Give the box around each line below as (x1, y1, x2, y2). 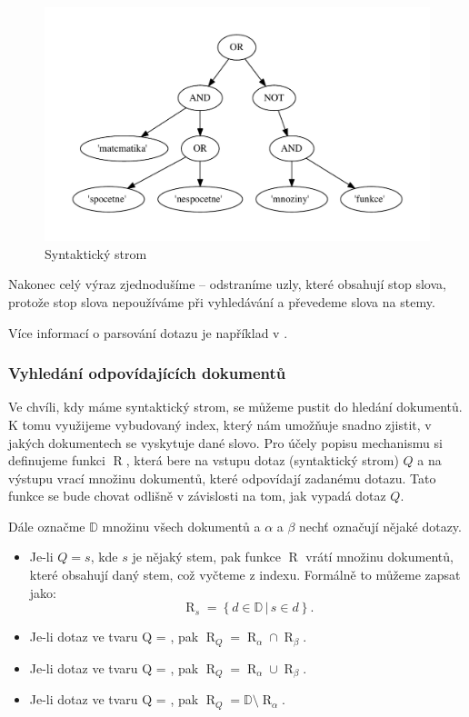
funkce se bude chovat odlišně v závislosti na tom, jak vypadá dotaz (8, 486, 386, 505)
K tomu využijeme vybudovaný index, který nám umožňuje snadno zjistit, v (8, 414, 432, 433)
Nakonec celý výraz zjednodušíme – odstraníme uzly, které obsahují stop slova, (8, 274, 446, 294)
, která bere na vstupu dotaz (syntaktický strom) (125, 451, 399, 470)
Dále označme (8, 516, 85, 535)
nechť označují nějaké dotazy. (299, 516, 462, 535)
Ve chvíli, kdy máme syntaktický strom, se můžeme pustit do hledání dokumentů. (8, 397, 463, 416)
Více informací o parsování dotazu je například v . (8, 323, 288, 342)
